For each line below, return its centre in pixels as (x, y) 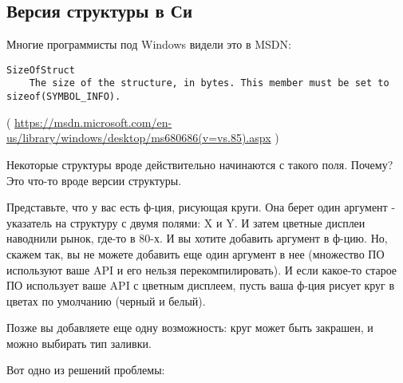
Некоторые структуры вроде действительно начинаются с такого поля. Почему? (200, 164)
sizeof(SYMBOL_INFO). (64, 97)
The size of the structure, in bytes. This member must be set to (209, 83)
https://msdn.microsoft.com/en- (93, 122)
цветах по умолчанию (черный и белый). (106, 300)
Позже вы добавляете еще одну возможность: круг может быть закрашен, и (190, 328)
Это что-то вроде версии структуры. (94, 180)
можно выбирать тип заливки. (79, 343)
